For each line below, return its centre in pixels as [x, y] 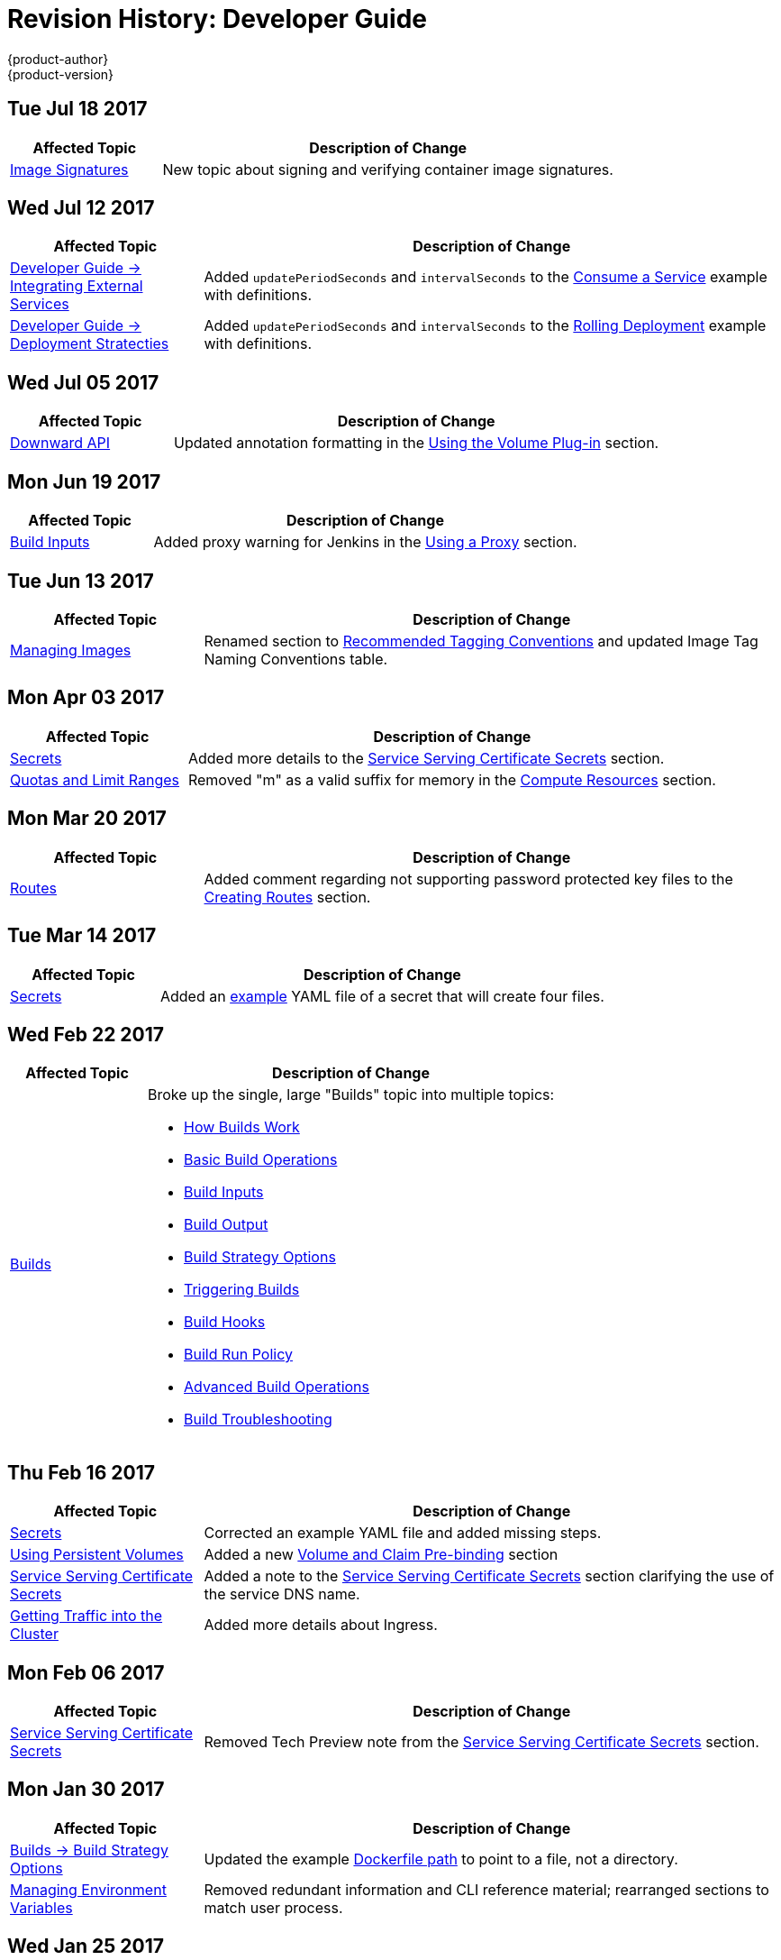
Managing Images [71, 650]
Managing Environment [88, 1889]
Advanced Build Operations [277, 1387]
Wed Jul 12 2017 [81, 208]
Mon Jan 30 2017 [86, 1790]
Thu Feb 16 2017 [81, 1472]
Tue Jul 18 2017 [77, 109]
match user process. [273, 1907]
